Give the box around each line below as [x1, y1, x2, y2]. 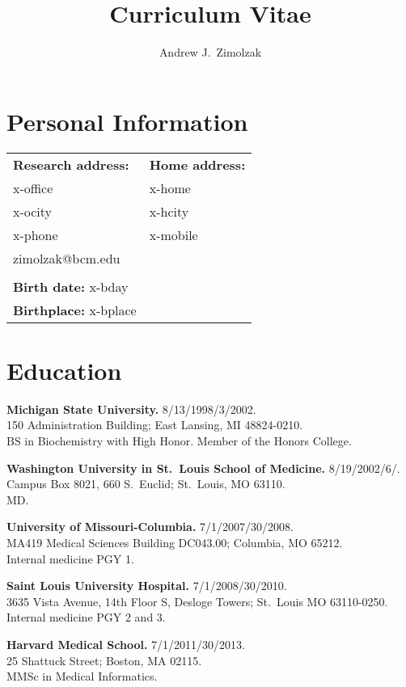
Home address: [149, 154, 246, 174]
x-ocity [13, 201, 53, 221]
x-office [13, 178, 53, 197]
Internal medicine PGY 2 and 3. [6, 609, 166, 626]
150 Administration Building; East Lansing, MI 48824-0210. [6, 416, 303, 433]
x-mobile [149, 225, 198, 244]
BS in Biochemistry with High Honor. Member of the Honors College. [6, 432, 352, 449]
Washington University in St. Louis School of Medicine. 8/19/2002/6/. [6, 459, 400, 476]
